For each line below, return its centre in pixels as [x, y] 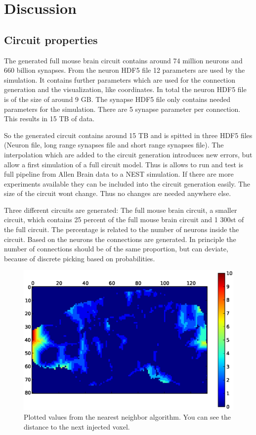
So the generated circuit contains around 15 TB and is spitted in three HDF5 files [128, 135]
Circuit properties [51, 39]
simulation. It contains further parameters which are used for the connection [120, 79]
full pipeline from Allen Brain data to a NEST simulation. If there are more [119, 174]
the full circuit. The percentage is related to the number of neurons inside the [122, 229]
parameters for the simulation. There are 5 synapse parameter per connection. [122, 109]
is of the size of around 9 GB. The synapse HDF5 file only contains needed [117, 99]
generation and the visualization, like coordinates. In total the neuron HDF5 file [125, 89]
